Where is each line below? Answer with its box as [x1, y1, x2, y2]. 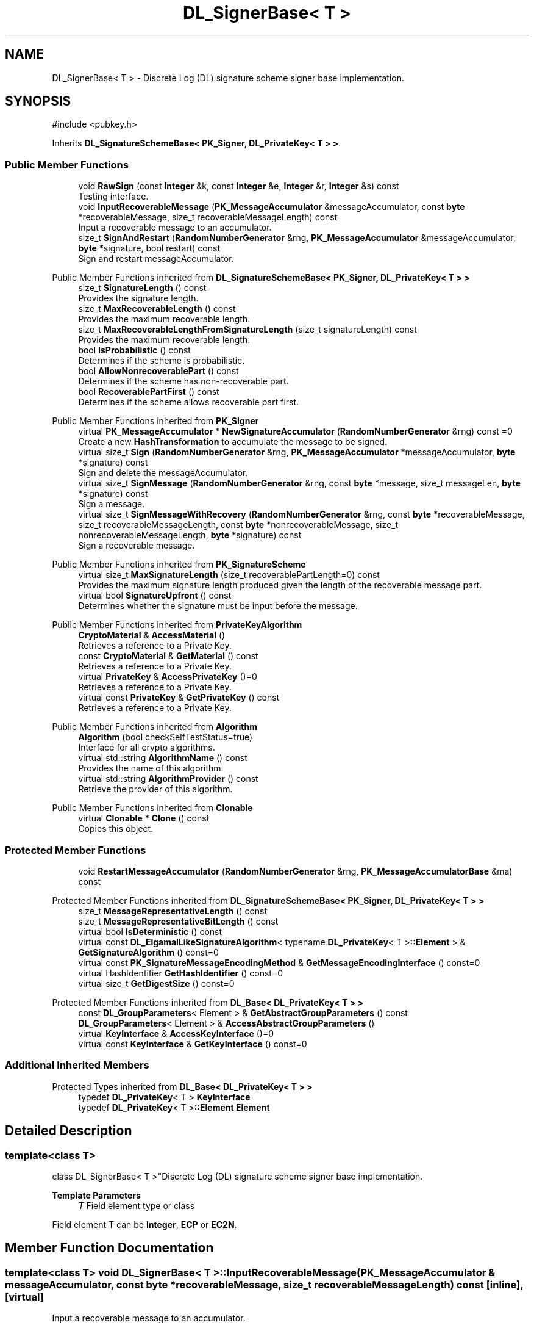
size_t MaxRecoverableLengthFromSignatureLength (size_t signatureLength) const [78, 324, 417, 335]
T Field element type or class [78, 1200, 195, 1211]
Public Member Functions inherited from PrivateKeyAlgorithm [52, 619, 302, 630]
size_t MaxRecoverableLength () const [78, 303, 236, 314]
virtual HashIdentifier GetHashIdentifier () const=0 [78, 967, 283, 978]
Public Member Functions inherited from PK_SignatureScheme [52, 559, 306, 570]
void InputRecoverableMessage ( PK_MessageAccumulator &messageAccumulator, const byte [78, 201, 465, 212]
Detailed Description [5, 1123, 132, 1139]
